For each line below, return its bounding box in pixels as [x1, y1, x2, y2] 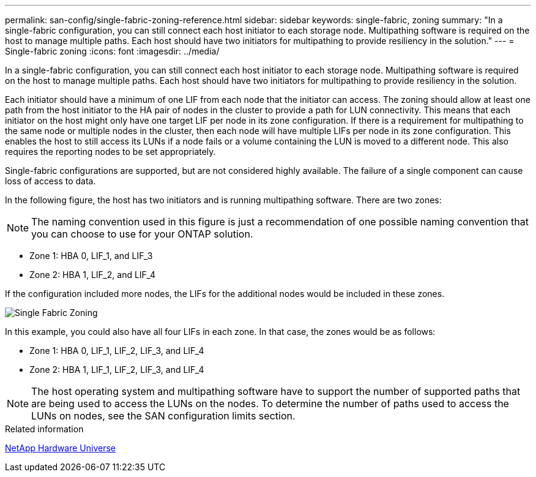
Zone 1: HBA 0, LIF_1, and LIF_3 [29, 250, 153, 261]
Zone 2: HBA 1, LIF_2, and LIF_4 [29, 269, 156, 280]
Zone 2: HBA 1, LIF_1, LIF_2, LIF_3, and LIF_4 [29, 364, 204, 375]
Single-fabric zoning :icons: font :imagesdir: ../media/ [5, 46, 220, 56]
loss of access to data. [5, 176, 96, 186]
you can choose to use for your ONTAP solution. [31, 228, 253, 240]
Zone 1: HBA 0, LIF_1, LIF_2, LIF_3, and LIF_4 [29, 345, 204, 356]
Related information [5, 424, 84, 434]
